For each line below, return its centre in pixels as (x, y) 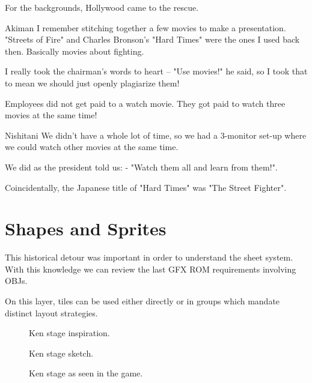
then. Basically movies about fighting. (75, 51)
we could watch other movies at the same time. (92, 147)
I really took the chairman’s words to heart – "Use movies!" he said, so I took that (156, 71)
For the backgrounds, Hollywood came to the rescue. (102, 7)
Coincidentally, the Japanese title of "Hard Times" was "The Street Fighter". (146, 187)
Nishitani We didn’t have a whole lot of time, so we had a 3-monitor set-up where (156, 135)
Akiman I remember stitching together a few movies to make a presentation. (145, 27)
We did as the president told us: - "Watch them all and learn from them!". (141, 167)
